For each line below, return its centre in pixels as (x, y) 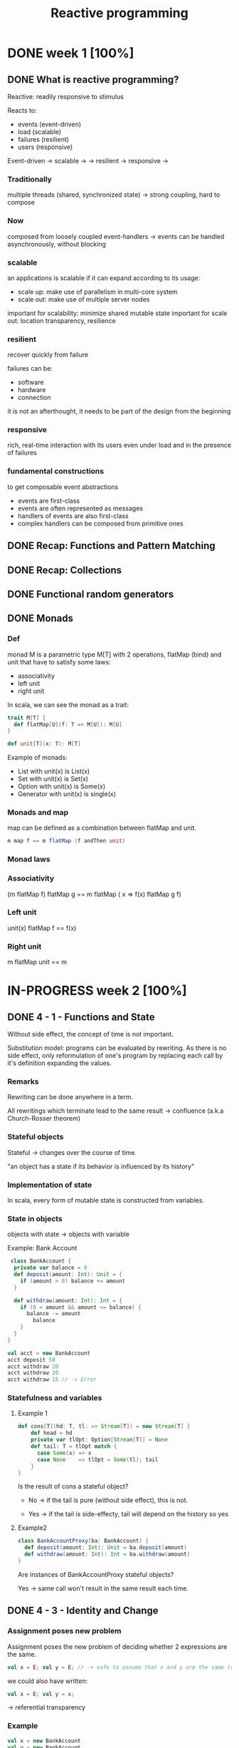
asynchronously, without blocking (57, 244)
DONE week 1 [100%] (71, 53)
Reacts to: (22, 110)
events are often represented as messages (80, 508)
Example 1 (32, 1414)
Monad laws (29, 859)
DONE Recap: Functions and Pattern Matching (111, 546)
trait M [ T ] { (27, 718)
